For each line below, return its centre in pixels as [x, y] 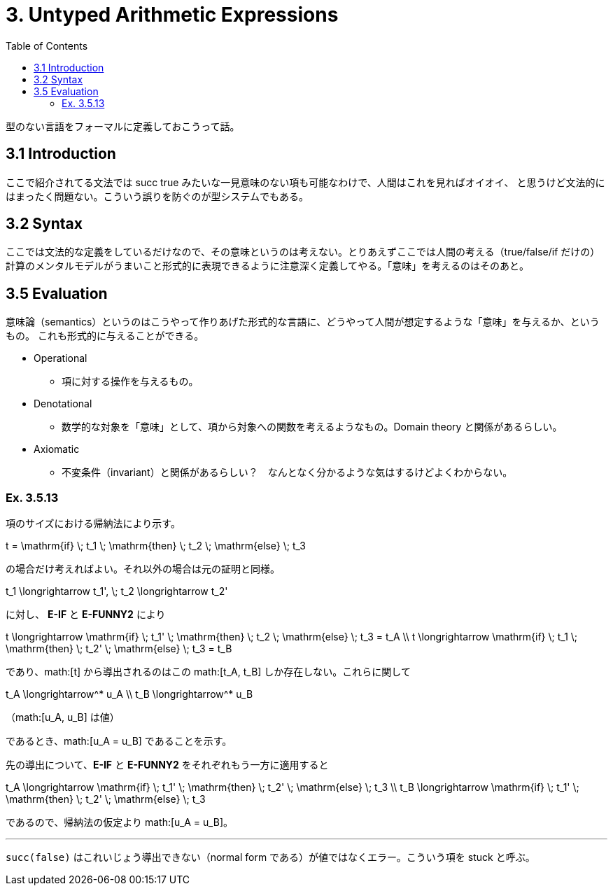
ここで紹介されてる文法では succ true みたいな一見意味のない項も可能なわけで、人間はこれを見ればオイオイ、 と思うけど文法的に [305, 182]
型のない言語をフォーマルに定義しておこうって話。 [123, 126]
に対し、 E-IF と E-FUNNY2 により [86, 615]
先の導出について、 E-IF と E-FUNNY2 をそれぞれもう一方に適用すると [167, 765]
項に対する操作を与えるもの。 [130, 381]
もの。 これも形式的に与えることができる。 [105, 336]
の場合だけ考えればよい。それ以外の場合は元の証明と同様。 [143, 569]
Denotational [63, 404]
